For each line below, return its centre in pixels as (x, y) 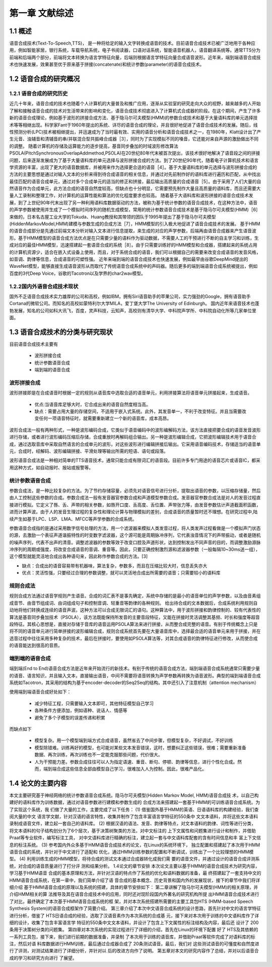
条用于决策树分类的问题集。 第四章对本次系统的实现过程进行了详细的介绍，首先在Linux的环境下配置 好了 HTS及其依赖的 (134, 930)
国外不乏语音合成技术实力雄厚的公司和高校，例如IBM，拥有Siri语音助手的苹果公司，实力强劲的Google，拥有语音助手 (130, 296)
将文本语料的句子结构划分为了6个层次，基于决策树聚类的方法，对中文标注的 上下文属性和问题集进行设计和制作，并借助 (133, 831)
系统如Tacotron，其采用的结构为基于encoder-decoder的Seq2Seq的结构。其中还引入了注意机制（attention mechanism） (134, 683)
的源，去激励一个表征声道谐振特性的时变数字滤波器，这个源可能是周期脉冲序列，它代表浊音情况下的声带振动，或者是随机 (135, 535)
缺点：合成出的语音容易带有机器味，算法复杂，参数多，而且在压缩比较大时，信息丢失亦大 (115, 565)
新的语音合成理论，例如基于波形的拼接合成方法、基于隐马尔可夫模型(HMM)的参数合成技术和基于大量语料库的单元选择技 (133, 118)
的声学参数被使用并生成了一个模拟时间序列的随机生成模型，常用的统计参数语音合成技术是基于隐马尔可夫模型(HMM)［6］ (135, 210)
